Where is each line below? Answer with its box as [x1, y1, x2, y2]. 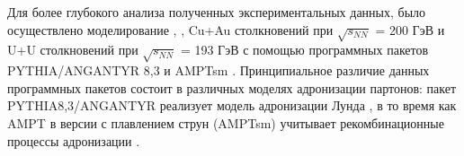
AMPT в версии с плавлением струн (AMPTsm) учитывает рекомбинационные [7, 113, 444, 132]
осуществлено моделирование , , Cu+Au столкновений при [7, 20, 334, 39]
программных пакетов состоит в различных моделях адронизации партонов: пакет [7, 78, 457, 97]
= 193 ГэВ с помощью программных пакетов [180, 40, 429, 59]
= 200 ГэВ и [375, 20, 445, 39]
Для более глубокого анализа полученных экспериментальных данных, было [7, 3, 426, 21]
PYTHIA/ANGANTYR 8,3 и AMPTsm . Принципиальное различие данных [7, 61, 430, 80]
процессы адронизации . [7, 131, 140, 150]
